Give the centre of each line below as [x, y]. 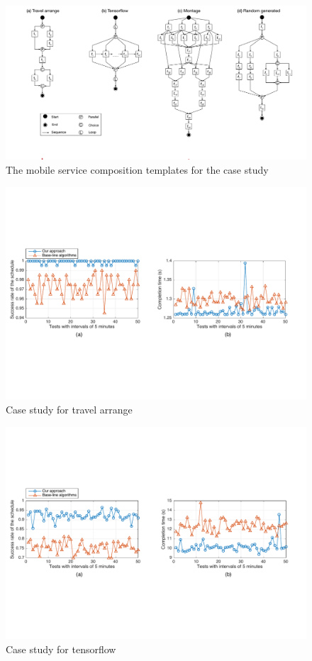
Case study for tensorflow [61, 649]
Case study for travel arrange [69, 409]
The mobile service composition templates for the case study [137, 169]
